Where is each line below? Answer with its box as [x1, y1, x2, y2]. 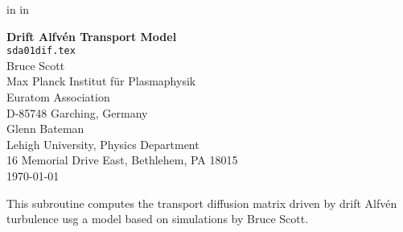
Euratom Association [6, 89, 110, 106]
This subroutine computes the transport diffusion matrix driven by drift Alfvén [6, 194, 397, 211]
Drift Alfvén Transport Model [6, 27, 177, 44]
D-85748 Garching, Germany [6, 104, 148, 121]
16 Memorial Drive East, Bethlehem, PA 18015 [6, 151, 238, 168]
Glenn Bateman [6, 120, 84, 137]
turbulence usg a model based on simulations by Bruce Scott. [6, 210, 309, 227]
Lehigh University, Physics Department [6, 135, 199, 152]
